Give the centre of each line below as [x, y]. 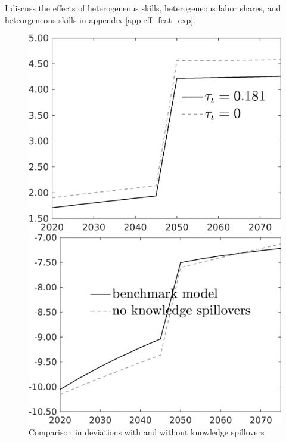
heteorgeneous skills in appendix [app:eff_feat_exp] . [100, 19]
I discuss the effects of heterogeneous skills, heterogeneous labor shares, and [143, 8]
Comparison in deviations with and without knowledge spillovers [147, 432]
